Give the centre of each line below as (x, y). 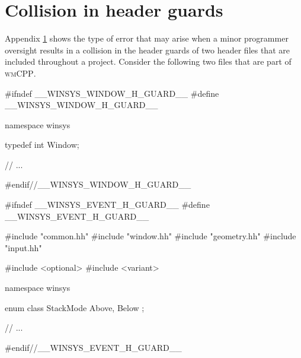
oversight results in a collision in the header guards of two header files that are (147, 50)
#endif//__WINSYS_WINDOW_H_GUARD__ (98, 184)
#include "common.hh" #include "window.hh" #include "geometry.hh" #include (150, 236)
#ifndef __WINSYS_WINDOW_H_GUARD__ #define (112, 93)
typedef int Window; (42, 145)
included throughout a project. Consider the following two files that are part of (148, 61)
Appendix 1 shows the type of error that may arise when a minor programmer (147, 38)
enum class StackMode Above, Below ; (75, 307)
